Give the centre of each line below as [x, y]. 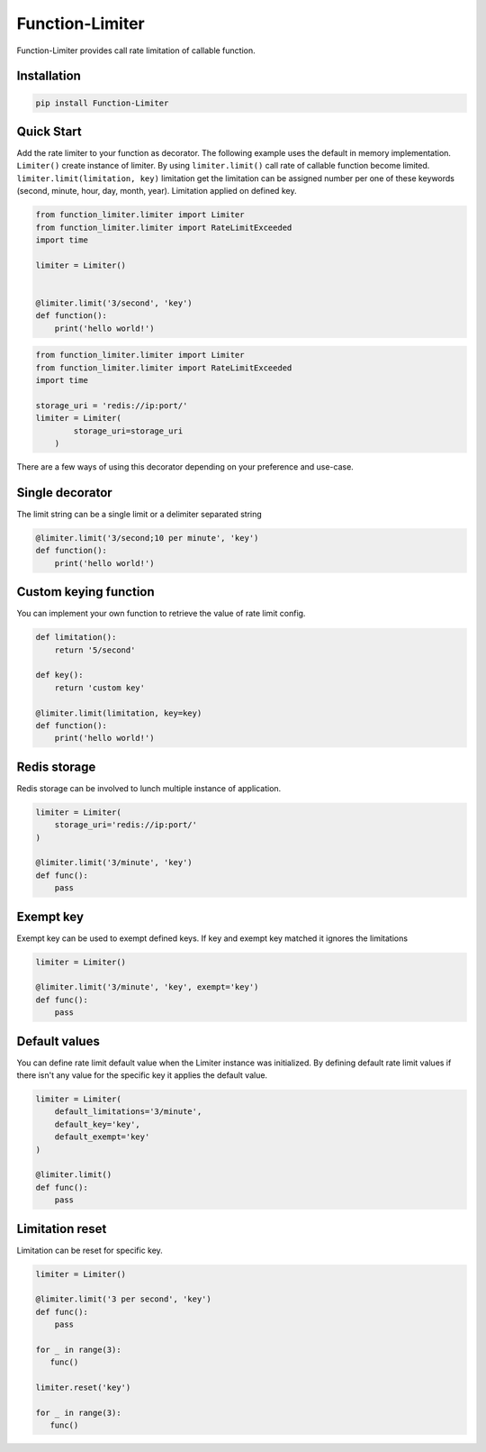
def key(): [59, 675]
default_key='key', [98, 1124]
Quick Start [49, 131]
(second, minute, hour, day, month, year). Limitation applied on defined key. [157, 191]
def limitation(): [76, 637]
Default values [58, 1041]
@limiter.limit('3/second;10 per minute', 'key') [147, 538]
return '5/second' [95, 650]
